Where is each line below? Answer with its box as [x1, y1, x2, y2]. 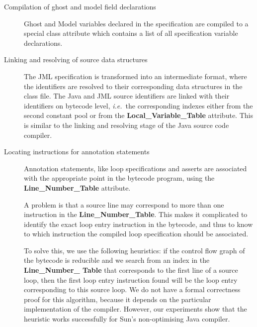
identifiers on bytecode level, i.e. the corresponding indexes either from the [24, 100, 253, 110]
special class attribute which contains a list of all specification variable [24, 28, 238, 38]
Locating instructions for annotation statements [4, 146, 150, 157]
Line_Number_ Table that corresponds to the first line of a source [24, 265, 238, 275]
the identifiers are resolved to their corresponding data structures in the [24, 81, 243, 91]
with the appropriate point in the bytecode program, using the [24, 173, 215, 183]
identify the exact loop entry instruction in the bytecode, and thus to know [24, 218, 253, 229]
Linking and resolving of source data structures [4, 54, 148, 65]
